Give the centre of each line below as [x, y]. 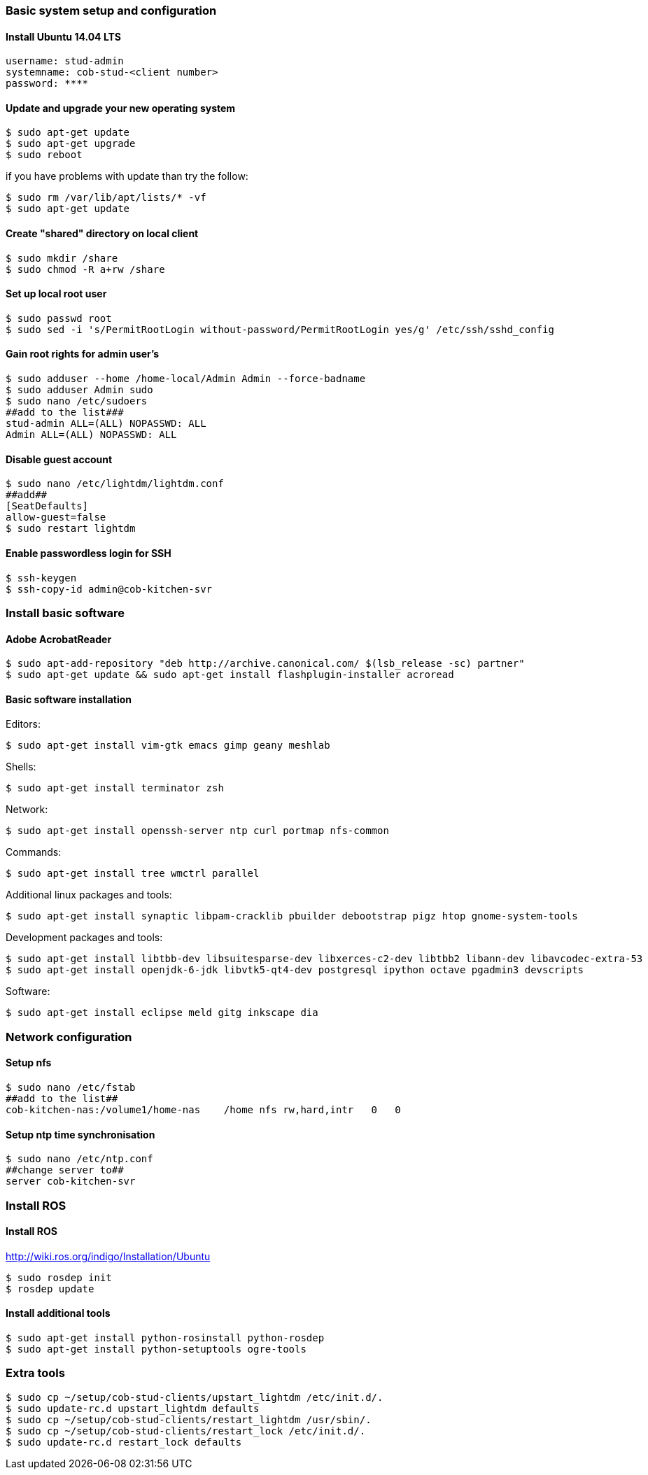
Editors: [23, 724]
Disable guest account [59, 459]
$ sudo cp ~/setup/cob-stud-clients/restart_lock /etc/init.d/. [186, 1431]
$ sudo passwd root [59, 318]
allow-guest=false [56, 517]
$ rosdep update [50, 1289]
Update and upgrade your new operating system [121, 108]
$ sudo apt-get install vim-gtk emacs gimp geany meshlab [168, 746]
